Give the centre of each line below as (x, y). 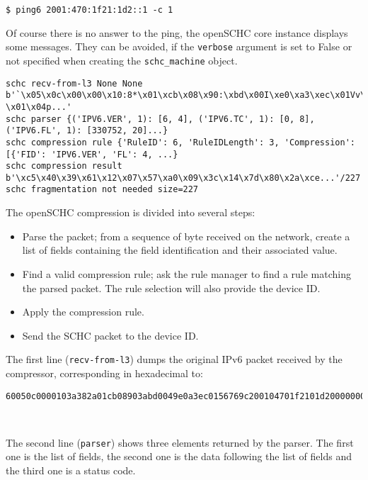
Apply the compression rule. (83, 312)
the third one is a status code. (71, 470)
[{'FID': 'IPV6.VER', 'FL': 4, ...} (92, 154)
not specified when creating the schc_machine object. (122, 60)
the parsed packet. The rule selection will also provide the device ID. (171, 288)
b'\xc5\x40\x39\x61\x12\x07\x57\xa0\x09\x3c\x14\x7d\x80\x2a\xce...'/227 (183, 178)
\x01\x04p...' (39, 107)
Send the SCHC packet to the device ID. (110, 335)
